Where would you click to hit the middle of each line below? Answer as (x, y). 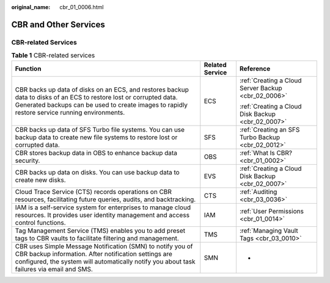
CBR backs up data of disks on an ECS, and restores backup (102, 90)
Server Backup (261, 88)
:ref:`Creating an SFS (269, 129)
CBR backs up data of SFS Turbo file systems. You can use (100, 129)
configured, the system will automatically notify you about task (105, 261)
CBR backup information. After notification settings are (94, 254)
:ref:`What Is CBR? (266, 152)
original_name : (31, 7)
